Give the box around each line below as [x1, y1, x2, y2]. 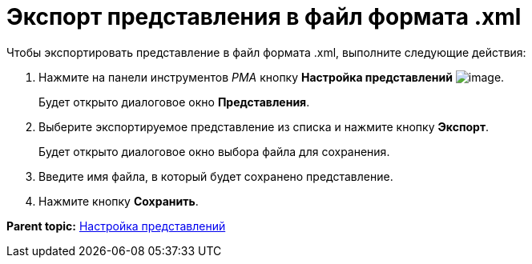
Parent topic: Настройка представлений [6, 218, 226, 233]
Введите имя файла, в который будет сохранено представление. [38, 169, 393, 183]
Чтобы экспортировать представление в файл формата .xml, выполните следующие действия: [6, 45, 526, 59]
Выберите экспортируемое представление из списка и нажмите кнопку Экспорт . [38, 119, 490, 134]
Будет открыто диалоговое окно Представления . [38, 94, 310, 109]
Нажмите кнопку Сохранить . [38, 194, 199, 208]
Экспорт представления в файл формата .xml [6, 3, 522, 30]
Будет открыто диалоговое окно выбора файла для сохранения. [38, 144, 390, 158]
